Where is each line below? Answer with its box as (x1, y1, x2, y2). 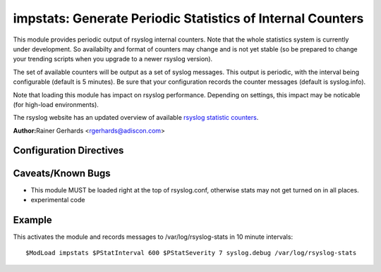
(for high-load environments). (13, 100, 99, 109)
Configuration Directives (13, 144, 124, 156)
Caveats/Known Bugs (13, 167, 111, 179)
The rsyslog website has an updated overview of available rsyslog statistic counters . (13, 113, 259, 122)
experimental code (30, 195, 85, 204)
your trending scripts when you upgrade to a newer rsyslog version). (13, 55, 213, 63)
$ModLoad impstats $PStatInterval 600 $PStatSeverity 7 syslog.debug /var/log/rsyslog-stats (25, 249, 357, 257)
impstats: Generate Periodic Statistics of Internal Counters (13, 11, 364, 26)
